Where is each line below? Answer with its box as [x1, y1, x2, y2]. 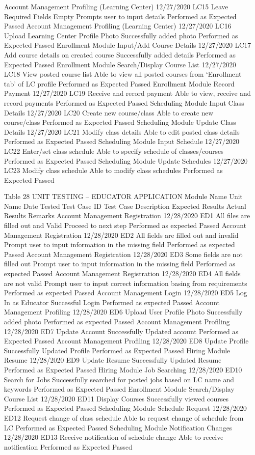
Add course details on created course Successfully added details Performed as [4, 49, 236, 59]
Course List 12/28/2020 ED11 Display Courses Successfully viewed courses [4, 393, 229, 403]
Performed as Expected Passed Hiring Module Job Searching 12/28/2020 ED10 [4, 364, 242, 374]
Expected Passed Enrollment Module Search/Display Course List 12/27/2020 [4, 59, 236, 69]
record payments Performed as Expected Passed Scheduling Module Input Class [4, 97, 244, 108]
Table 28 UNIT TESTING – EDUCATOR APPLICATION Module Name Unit [4, 191, 243, 201]
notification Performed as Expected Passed [4, 441, 132, 452]
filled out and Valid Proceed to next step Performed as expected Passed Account [4, 220, 247, 230]
